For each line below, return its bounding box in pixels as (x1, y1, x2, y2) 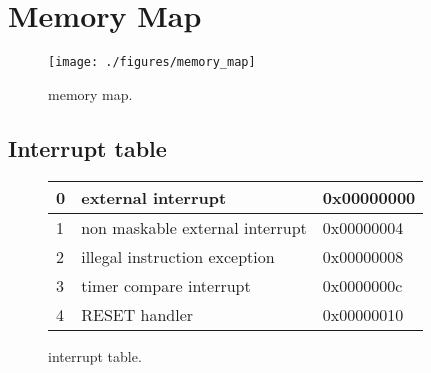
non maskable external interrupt (81, 215, 307, 239)
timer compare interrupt (81, 273, 251, 297)
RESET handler (81, 302, 194, 326)
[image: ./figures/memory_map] (48, 55, 256, 70)
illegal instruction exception (81, 244, 275, 268)
